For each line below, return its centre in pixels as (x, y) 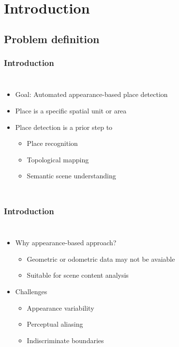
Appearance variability (60, 308)
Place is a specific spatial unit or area (71, 110)
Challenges (31, 291)
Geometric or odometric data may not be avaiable (101, 259)
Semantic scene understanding (71, 176)
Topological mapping (58, 159)
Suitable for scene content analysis (78, 275)
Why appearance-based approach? (66, 243)
